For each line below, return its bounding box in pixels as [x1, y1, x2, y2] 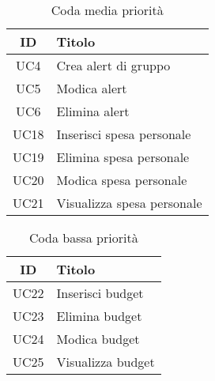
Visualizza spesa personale [56, 194, 202, 212]
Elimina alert [56, 102, 130, 120]
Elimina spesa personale [56, 148, 190, 166]
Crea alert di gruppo [56, 56, 171, 74]
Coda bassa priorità [29, 228, 138, 247]
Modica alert [56, 79, 127, 97]
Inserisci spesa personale [56, 125, 191, 143]
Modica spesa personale [56, 171, 187, 189]
